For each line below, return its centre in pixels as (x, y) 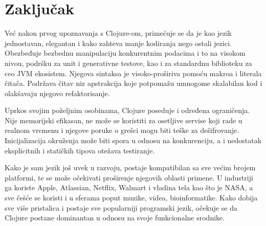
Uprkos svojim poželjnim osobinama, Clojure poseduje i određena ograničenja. (127, 110)
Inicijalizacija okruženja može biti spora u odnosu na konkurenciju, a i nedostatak (133, 140)
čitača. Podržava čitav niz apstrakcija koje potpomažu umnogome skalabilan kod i (134, 83)
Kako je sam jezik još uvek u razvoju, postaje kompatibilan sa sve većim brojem (130, 167)
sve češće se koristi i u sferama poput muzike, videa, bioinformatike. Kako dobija (131, 198)
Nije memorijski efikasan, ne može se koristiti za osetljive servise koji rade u (124, 120)
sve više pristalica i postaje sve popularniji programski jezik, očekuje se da (121, 207)
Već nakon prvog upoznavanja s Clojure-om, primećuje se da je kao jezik (118, 33)
